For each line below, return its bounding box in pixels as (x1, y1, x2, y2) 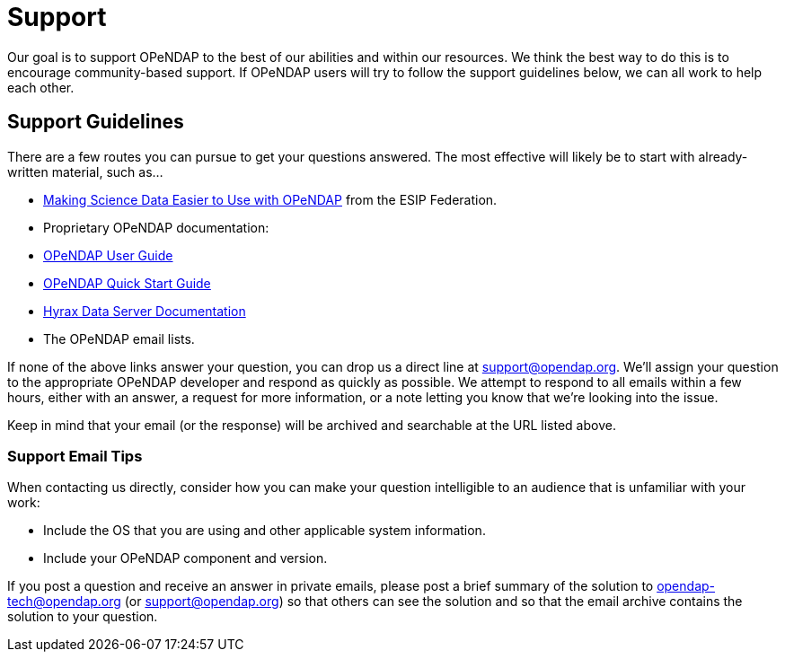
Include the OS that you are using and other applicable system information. (43, 523, 486, 539)
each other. (7, 79, 75, 95)
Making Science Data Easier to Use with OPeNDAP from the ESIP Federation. (43, 191, 498, 207)
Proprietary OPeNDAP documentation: (43, 219, 269, 235)
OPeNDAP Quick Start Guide (43, 275, 211, 291)
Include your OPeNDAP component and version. (43, 550, 328, 567)
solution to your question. (7, 609, 158, 625)
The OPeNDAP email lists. (43, 330, 195, 347)
